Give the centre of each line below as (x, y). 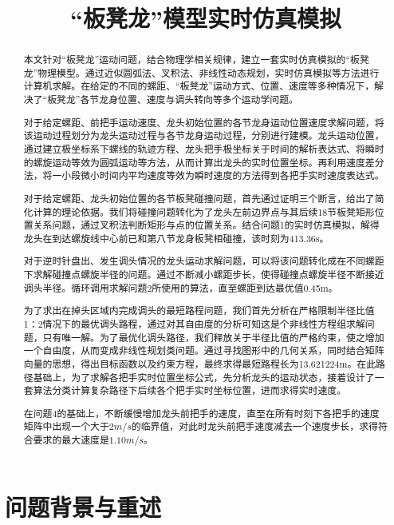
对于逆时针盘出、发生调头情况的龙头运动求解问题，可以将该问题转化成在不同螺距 (204, 261)
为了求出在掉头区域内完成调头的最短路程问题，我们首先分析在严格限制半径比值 (199, 310)
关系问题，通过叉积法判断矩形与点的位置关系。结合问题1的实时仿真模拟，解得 (206, 225)
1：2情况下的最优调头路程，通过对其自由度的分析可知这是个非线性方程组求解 (194, 323)
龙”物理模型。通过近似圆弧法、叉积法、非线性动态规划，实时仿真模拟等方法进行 (201, 72)
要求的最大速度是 (71, 440)
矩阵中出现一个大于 (66, 426)
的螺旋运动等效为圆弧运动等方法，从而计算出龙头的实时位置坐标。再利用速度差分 (204, 162)
